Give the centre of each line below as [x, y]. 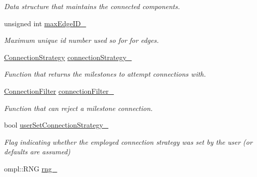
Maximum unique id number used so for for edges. [81, 40]
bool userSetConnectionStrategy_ [56, 125]
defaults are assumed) [37, 152]
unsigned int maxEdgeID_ [45, 23]
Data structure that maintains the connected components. [92, 6]
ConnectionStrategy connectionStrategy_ [68, 57]
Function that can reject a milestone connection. [78, 108]
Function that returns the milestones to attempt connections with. [105, 74]
